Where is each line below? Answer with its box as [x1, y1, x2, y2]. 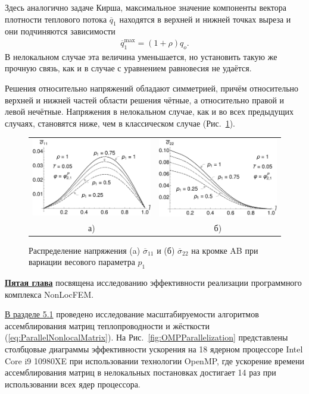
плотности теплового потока [5, 12, 107, 25]
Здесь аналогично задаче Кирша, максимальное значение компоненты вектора [5, 1, 286, 13]
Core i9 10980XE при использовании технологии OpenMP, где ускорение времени [5, 354, 304, 367]
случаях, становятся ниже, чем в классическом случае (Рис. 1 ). [5, 116, 236, 129]
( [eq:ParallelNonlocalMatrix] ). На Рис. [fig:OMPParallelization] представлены [5, 331, 288, 343]
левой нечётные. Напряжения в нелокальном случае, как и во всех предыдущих [5, 105, 294, 118]
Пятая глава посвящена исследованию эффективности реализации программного [5, 276, 302, 289]
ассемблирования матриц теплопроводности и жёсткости [5, 319, 210, 332]
